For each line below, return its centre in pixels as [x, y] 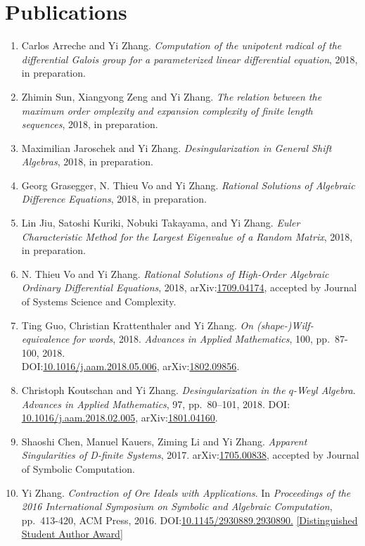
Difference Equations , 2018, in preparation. [114, 199]
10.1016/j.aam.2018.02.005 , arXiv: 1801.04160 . [120, 418]
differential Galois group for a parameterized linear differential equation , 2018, [190, 59]
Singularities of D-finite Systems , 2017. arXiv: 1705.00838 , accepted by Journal [190, 455]
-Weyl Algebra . [324, 390]
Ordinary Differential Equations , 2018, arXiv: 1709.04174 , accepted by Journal [189, 287]
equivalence [45, 339]
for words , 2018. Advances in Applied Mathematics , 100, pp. [201, 339]
